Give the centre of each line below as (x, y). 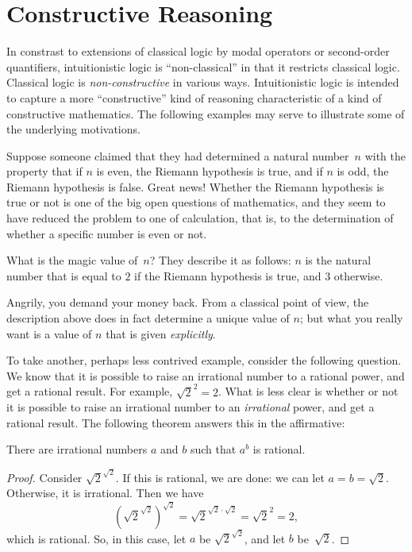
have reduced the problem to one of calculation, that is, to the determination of (200, 218)
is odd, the (363, 171)
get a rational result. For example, (90, 391)
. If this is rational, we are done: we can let (220, 477)
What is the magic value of (72, 260)
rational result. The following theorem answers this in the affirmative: (176, 422)
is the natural (338, 260)
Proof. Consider (44, 477)
